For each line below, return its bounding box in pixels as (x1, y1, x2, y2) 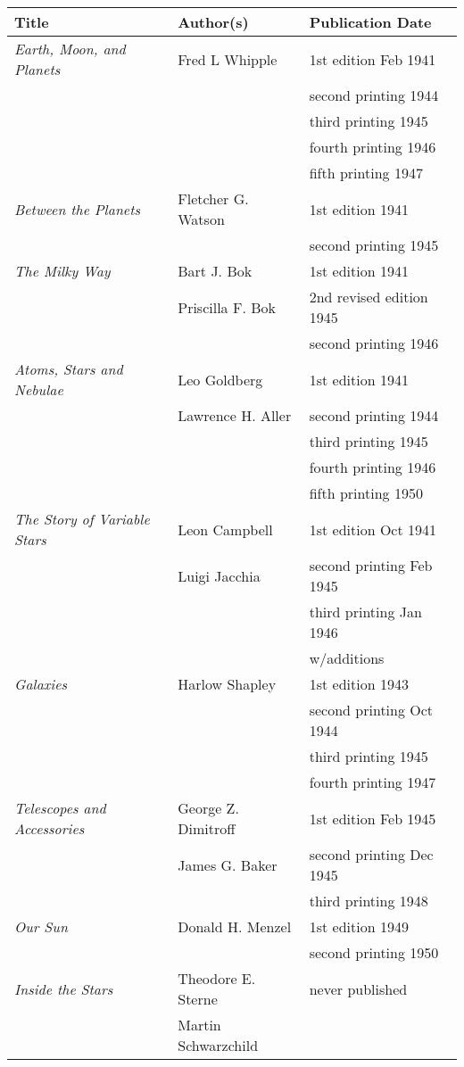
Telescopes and (14, 798, 106, 818)
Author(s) (178, 12, 249, 32)
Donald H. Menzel (178, 916, 292, 937)
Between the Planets (14, 198, 141, 219)
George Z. (178, 798, 239, 818)
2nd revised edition (309, 286, 428, 307)
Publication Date (309, 12, 432, 32)
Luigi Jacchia (178, 565, 261, 586)
